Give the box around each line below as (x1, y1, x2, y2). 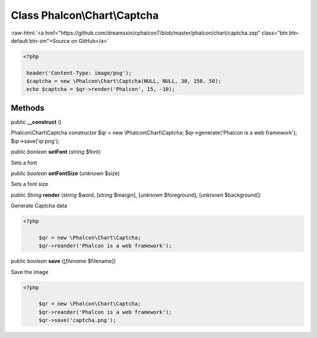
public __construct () (11, 118, 62, 126)
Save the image (11, 268, 49, 275)
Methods (11, 103, 45, 113)
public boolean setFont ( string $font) (11, 148, 101, 156)
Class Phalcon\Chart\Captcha (11, 9, 159, 22)
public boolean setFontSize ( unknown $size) (11, 170, 120, 177)
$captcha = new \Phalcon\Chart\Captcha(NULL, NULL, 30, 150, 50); (26, 78, 222, 84)
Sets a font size (11, 181, 49, 188)
